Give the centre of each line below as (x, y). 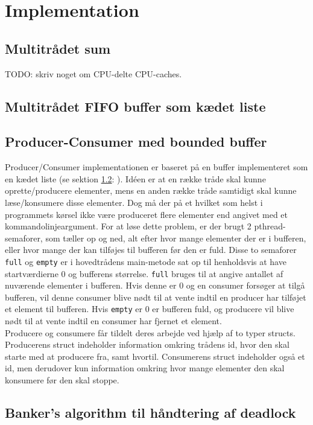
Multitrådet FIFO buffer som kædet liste (135, 106)
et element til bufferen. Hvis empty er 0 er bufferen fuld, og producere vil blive (150, 309)
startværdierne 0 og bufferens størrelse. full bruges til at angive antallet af (144, 273)
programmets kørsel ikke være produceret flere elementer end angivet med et (147, 214)
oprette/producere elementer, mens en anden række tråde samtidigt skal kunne (151, 190)
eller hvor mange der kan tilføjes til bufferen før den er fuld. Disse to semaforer (151, 250)
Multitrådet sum (58, 48)
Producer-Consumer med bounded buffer (136, 142)
